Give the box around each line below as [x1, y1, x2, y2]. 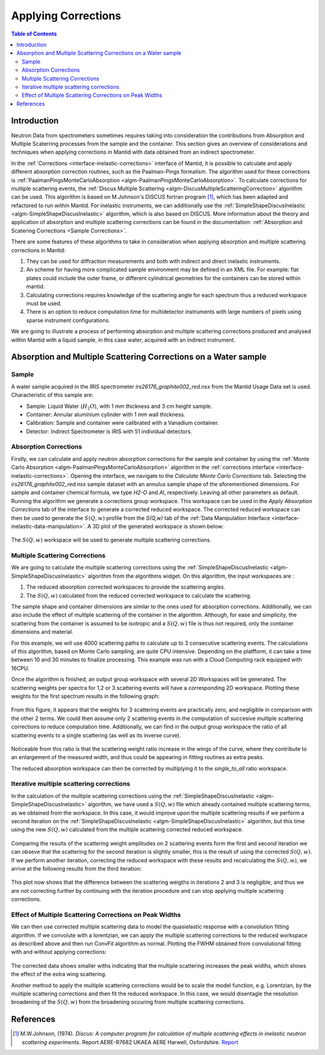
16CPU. [11, 665, 29, 672]
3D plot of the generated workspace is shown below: [92, 522, 224, 530]
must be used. [26, 300, 62, 307]
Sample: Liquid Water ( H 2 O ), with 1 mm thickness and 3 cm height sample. [26, 402, 212, 411]
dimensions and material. [11, 628, 73, 636]
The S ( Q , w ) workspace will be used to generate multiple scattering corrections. [11, 536, 212, 543]
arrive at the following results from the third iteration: [11, 865, 142, 872]
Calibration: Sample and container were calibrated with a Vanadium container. [26, 419, 219, 427]
